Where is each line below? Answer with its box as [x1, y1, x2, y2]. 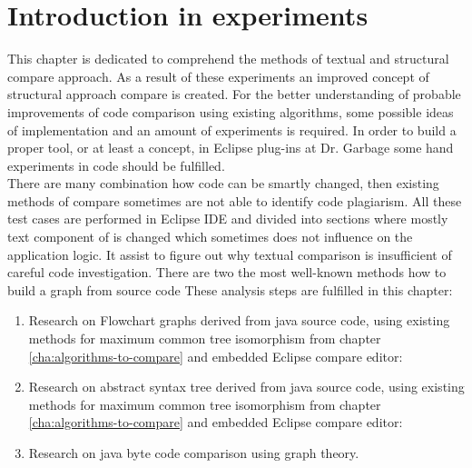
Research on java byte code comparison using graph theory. [28, 443, 359, 462]
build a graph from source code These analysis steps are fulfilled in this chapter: [7, 280, 453, 299]
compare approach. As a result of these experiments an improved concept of [7, 66, 429, 85]
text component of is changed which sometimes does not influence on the [7, 227, 413, 246]
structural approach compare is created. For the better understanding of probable [7, 85, 461, 104]
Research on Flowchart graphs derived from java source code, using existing [28, 311, 450, 330]
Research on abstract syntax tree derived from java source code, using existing [28, 377, 465, 396]
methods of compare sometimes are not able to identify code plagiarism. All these [7, 191, 462, 210]
